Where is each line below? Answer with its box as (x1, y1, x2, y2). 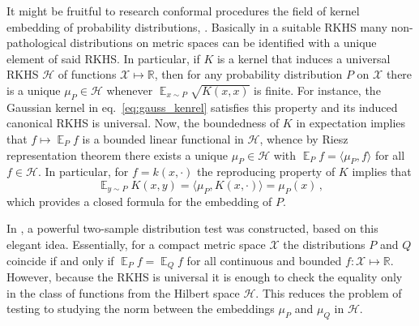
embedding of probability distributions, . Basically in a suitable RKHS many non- (6, 18, 413, 35)
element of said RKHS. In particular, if (6, 49, 200, 66)
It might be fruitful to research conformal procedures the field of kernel (6, 2, 360, 19)
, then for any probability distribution (154, 66, 343, 83)
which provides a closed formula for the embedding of (6, 192, 272, 209)
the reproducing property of (197, 163, 336, 180)
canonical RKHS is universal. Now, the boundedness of (6, 114, 280, 131)
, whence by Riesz (259, 130, 348, 147)
